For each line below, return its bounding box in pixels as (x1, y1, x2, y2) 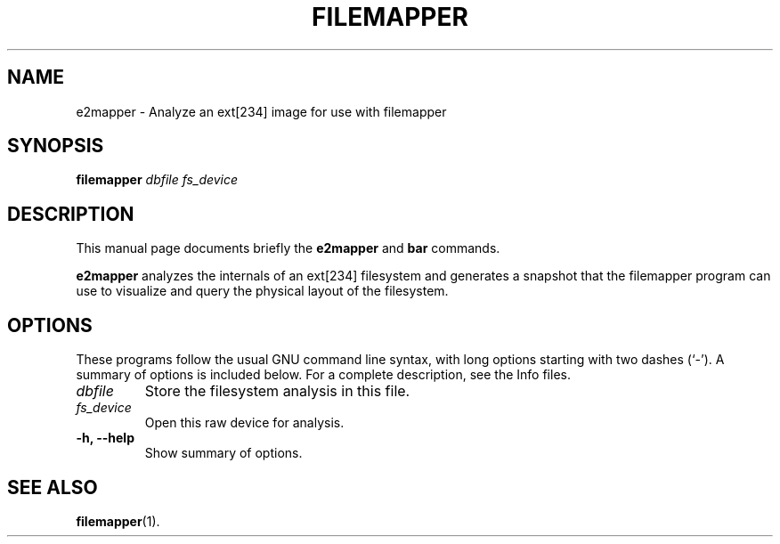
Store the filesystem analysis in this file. (144, 382, 410, 401)
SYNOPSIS (7, 134, 104, 158)
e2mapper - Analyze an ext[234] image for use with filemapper (76, 103, 447, 119)
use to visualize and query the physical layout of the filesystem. (76, 283, 449, 299)
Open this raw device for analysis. (144, 415, 345, 431)
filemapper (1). (76, 513, 160, 529)
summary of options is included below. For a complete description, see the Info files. (76, 367, 571, 383)
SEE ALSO (7, 475, 98, 499)
